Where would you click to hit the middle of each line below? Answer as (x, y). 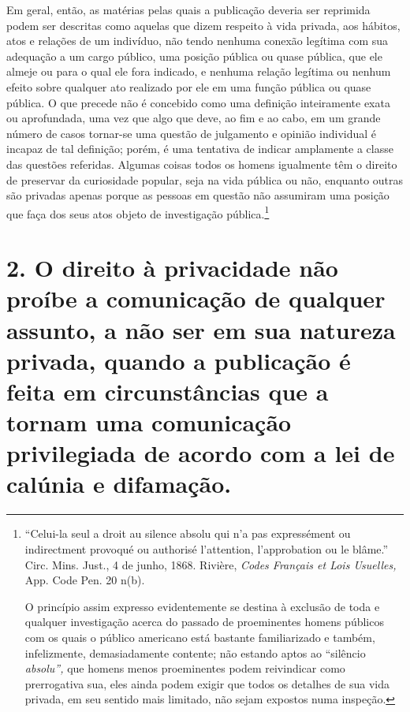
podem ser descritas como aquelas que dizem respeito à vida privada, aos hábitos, (203, 25)
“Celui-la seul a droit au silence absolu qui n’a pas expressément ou (188, 533)
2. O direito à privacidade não (172, 268)
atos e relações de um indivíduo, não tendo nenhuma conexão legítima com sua (198, 41)
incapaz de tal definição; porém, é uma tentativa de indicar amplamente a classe (200, 149)
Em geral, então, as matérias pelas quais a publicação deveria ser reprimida (188, 9)
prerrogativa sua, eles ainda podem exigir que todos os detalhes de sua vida (207, 683)
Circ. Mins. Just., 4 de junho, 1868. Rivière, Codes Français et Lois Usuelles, (211, 564)
